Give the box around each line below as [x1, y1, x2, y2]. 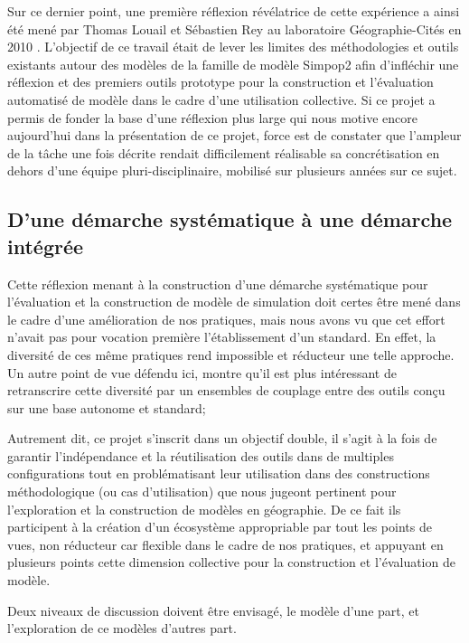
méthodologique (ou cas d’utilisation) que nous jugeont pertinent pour [7, 482, 397, 501]
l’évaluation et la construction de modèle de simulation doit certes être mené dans [7, 292, 461, 311]
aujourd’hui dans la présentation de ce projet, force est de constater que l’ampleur [7, 126, 462, 145]
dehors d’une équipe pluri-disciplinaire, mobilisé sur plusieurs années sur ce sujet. [7, 161, 457, 180]
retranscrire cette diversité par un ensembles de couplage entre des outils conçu [7, 381, 446, 400]
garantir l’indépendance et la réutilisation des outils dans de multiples [7, 446, 394, 465]
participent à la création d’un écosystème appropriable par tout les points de [7, 517, 432, 536]
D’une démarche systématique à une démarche [7, 205, 453, 233]
